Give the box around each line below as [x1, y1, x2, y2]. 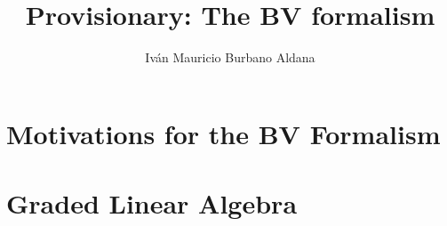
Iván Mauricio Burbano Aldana [145, 48, 315, 67]
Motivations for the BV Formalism [6, 115, 441, 151]
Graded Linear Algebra [6, 185, 298, 222]
